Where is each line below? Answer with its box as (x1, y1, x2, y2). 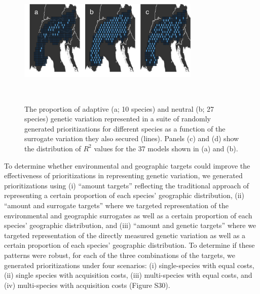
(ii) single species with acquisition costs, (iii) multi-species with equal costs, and (4, 270, 252, 280)
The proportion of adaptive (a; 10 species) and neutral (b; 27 (24, 103, 214, 114)
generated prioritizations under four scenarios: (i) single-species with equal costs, (4, 259, 254, 270)
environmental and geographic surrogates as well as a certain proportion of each (4, 210, 252, 220)
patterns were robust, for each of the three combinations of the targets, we (4, 249, 235, 260)
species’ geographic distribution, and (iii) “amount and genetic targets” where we (4, 220, 256, 231)
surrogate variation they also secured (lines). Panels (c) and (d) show (24, 133, 239, 144)
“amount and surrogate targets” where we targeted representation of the (4, 200, 229, 210)
